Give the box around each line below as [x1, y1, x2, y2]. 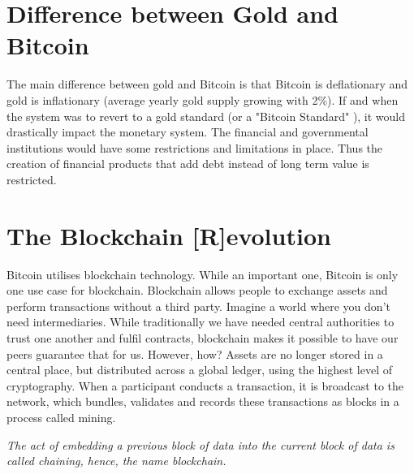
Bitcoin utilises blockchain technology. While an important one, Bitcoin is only [6, 265, 399, 282]
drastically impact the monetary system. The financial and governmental [6, 123, 369, 140]
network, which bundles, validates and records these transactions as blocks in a [6, 393, 399, 410]
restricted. [6, 170, 57, 187]
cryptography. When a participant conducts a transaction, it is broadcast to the [6, 377, 403, 394]
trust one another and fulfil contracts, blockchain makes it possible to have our [6, 329, 399, 346]
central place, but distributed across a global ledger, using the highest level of [6, 361, 392, 378]
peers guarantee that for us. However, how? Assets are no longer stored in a [6, 345, 383, 362]
